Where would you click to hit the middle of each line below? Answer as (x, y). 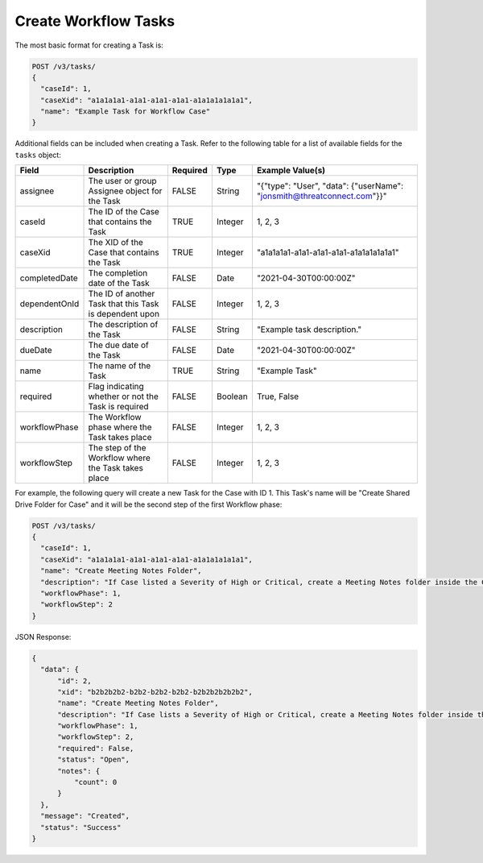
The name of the (120, 366)
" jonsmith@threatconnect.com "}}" (322, 196)
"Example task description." (309, 330)
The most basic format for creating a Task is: (89, 45)
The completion (118, 273)
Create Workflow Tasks (95, 21)
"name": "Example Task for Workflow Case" (126, 112)
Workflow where (119, 458)
